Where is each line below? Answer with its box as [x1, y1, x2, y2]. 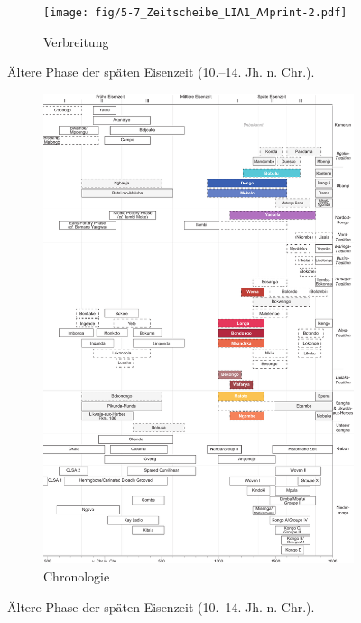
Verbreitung [43, 32, 109, 51]
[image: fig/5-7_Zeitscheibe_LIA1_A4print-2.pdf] [43, 6, 347, 19]
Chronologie [43, 566, 110, 585]
